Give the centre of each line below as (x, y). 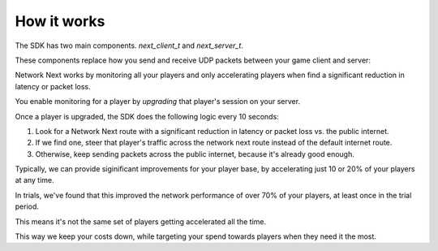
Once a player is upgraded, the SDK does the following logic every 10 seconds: (147, 116)
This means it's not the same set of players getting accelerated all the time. (141, 221)
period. (27, 206)
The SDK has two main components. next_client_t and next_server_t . (129, 45)
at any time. (34, 180)
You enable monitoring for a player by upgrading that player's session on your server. (157, 102)
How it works (60, 21)
